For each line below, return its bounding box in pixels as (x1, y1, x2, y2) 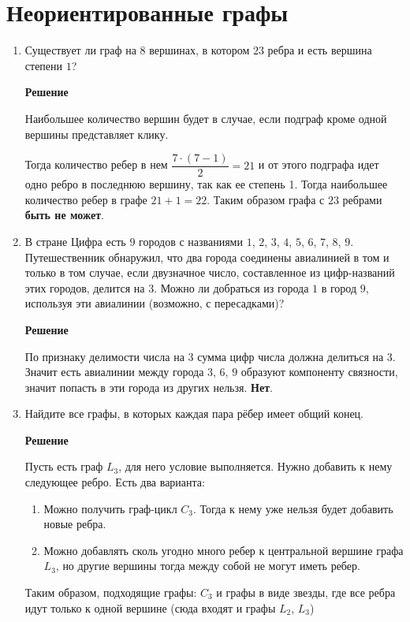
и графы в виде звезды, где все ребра (216, 584, 396, 601)
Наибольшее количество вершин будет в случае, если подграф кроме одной (24, 110, 387, 126)
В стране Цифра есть (24, 233, 126, 249)
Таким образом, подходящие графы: (24, 584, 197, 601)
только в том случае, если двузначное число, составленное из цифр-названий (24, 264, 395, 281)
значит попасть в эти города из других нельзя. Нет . (24, 378, 273, 395)
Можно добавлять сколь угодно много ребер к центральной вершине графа (43, 542, 404, 558)
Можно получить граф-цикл (43, 500, 177, 516)
